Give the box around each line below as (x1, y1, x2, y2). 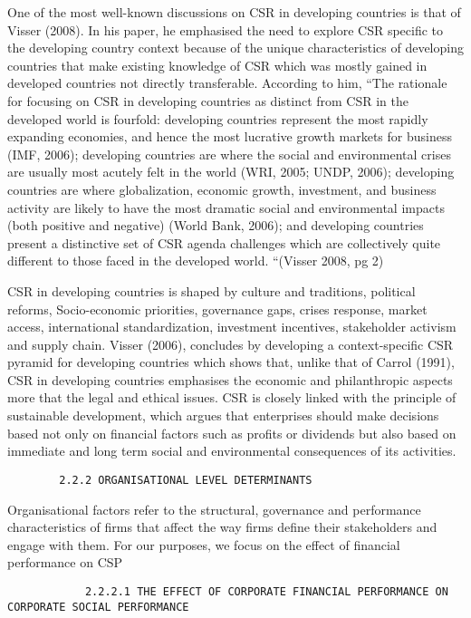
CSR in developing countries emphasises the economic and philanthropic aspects (7, 370, 453, 389)
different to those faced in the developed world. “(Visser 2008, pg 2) (7, 251, 384, 270)
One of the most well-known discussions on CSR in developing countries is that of (7, 3, 461, 21)
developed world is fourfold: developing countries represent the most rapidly (7, 109, 428, 128)
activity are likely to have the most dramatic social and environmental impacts (7, 198, 445, 217)
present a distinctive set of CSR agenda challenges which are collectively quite (7, 233, 441, 252)
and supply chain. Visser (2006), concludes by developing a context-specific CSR (7, 334, 454, 353)
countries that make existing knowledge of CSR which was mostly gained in (7, 55, 428, 74)
